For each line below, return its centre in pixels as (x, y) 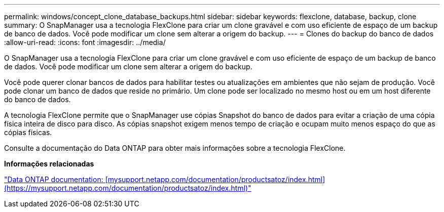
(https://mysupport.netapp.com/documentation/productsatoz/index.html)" (128, 188)
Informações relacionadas (49, 164)
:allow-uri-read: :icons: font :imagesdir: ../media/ (85, 42)
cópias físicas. (28, 132)
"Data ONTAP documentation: (54, 179)
